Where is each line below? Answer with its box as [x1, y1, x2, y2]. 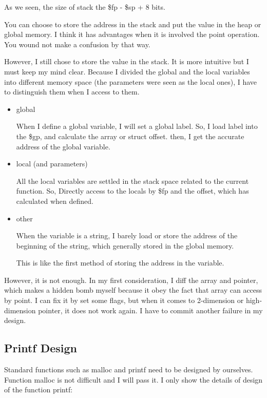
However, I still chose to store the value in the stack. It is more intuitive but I [4, 56, 249, 67]
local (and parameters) [16, 158, 88, 169]
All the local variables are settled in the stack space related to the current [16, 175, 249, 186]
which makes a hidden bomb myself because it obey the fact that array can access [4, 285, 262, 295]
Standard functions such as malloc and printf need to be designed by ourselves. [4, 364, 253, 375]
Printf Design [4, 340, 78, 356]
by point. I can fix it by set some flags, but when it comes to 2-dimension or [4, 295, 244, 306]
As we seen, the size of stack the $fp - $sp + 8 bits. [4, 2, 165, 12]
